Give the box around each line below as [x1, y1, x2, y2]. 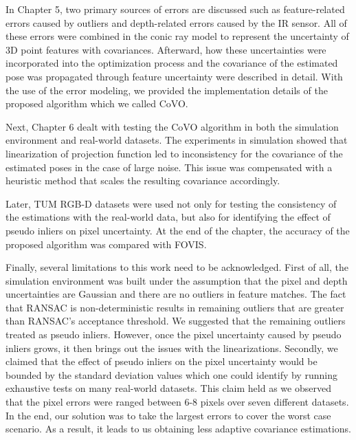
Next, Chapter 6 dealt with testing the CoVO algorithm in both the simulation [5, 119, 339, 133]
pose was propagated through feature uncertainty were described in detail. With [5, 69, 343, 83]
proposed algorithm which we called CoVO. [5, 96, 188, 111]
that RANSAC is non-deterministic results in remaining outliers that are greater [5, 300, 344, 314]
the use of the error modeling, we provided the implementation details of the [5, 82, 328, 97]
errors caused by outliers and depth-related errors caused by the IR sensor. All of [5, 15, 347, 30]
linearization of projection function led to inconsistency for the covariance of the [5, 146, 343, 160]
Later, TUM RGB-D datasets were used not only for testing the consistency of [5, 196, 337, 210]
